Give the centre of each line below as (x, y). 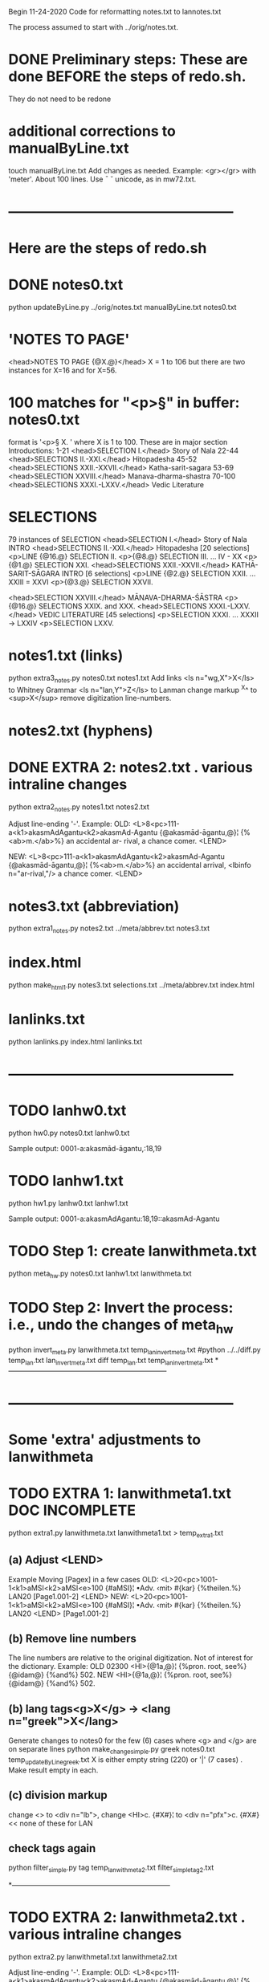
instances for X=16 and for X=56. (63, 370)
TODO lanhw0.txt (67, 1111)
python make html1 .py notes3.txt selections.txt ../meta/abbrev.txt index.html (131, 985)
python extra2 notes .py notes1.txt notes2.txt (79, 808)
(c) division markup (58, 1795)
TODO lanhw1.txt (66, 1181)
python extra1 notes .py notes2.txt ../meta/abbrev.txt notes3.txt (109, 929)
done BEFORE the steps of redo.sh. (127, 77)
